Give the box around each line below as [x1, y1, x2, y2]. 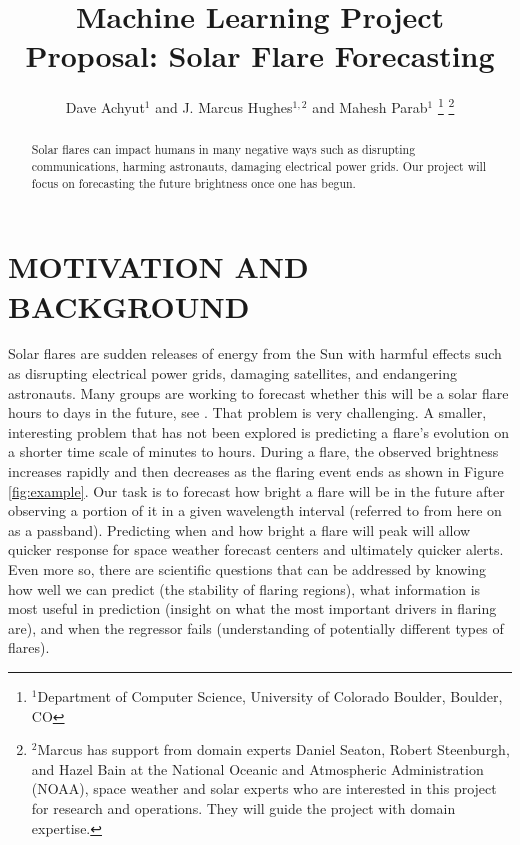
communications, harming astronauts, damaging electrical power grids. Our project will [31, 158, 487, 175]
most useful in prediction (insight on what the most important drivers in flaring [8, 598, 497, 619]
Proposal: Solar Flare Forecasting [25, 35, 495, 76]
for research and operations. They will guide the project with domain [31, 797, 456, 818]
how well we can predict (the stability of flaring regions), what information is [8, 578, 481, 599]
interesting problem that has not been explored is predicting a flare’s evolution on [8, 421, 510, 442]
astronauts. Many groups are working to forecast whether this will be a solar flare [8, 382, 509, 403]
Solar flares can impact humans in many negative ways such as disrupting [31, 141, 416, 158]
